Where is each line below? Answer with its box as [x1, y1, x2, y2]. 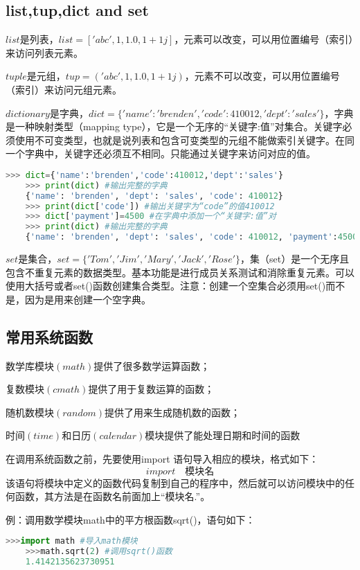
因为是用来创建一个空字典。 [24, 292, 151, 306]
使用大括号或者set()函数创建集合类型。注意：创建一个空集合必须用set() [6, 278, 326, 293]
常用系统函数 [6, 326, 93, 347]
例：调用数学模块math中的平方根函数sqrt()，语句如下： [6, 512, 255, 526]
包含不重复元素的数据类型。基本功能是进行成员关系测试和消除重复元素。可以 [6, 265, 354, 279]
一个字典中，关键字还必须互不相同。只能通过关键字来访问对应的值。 [6, 146, 316, 161]
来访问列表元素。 [6, 45, 83, 60]
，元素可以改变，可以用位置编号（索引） [174, 32, 354, 46]
